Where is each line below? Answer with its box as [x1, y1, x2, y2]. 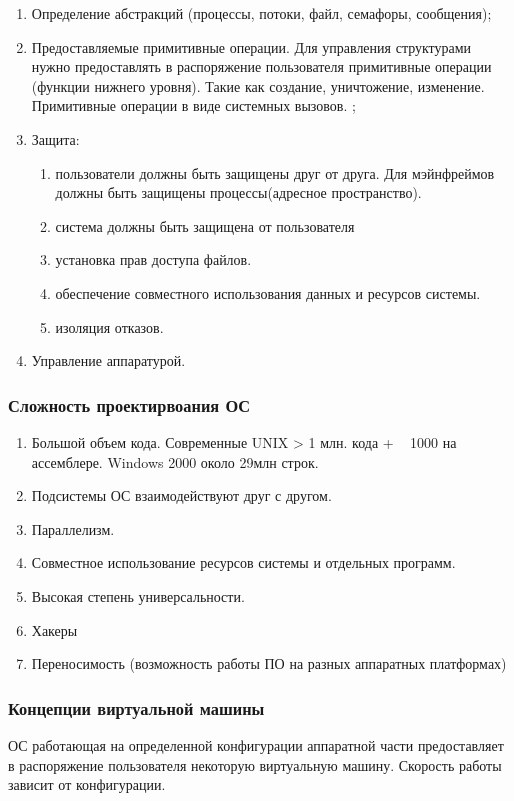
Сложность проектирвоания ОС [8, 392, 251, 417]
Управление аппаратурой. [31, 350, 186, 371]
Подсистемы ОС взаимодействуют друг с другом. [31, 485, 332, 506]
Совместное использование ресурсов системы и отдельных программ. [31, 552, 456, 573]
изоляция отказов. [55, 316, 164, 337]
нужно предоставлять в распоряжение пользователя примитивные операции [31, 56, 492, 77]
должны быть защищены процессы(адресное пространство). [55, 182, 422, 203]
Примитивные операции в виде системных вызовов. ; [31, 95, 356, 116]
